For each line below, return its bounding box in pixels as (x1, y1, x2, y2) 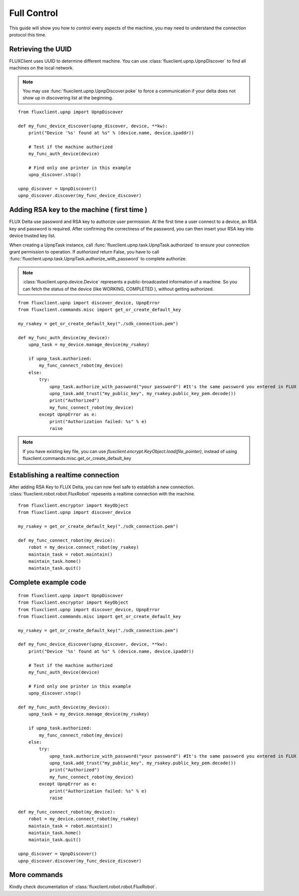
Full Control (9, 7, 58, 18)
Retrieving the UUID (9, 45, 72, 53)
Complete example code (9, 578, 87, 587)
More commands (9, 871, 63, 879)
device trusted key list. (9, 232, 56, 239)
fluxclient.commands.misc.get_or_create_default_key (22, 455, 132, 461)
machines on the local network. (9, 65, 74, 71)
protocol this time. (9, 31, 47, 37)
